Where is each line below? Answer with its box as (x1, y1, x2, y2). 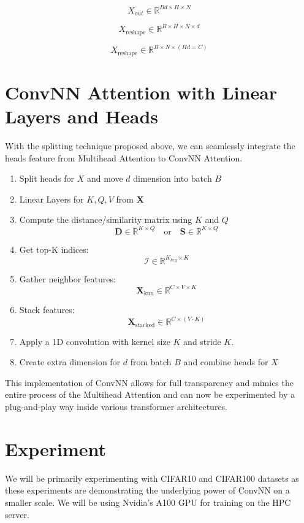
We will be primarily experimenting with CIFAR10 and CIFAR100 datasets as (5, 471, 299, 484)
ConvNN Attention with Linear (5, 79, 278, 104)
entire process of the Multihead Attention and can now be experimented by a (5, 388, 295, 401)
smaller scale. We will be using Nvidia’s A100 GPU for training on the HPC (5, 495, 291, 508)
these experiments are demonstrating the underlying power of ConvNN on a (5, 484, 290, 497)
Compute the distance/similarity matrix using (19, 213, 192, 226)
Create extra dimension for (19, 355, 121, 368)
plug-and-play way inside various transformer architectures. (5, 400, 228, 413)
